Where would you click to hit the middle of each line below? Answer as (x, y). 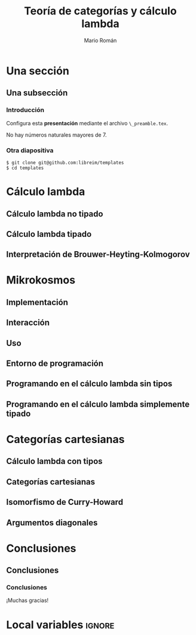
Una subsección (37, 93)
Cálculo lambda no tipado (55, 214)
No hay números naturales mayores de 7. (56, 135)
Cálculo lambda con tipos (54, 461)
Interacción (28, 323)
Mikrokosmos (41, 280)
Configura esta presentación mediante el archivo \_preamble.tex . (87, 123)
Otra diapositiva (30, 150)
